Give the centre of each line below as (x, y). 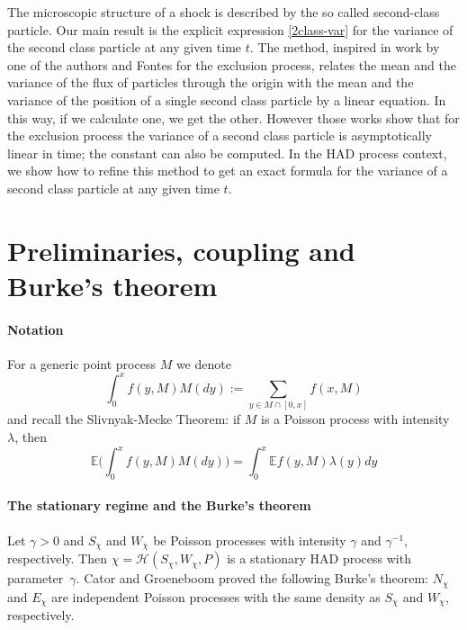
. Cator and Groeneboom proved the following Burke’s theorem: (252, 578)
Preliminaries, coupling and (181, 250)
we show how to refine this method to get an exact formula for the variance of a (228, 171)
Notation (36, 329)
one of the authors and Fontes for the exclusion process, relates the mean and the (232, 64)
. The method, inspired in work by (345, 47)
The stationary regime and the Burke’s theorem (159, 505)
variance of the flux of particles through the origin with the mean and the (211, 82)
